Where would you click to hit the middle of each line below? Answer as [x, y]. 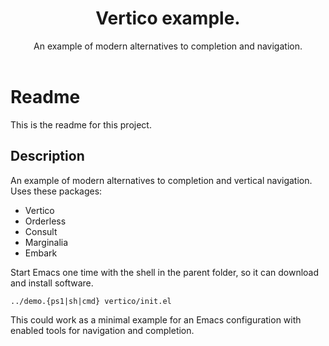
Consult [41, 231]
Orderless [45, 221]
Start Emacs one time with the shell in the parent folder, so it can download [165, 272]
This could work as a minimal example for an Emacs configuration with [156, 319]
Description [47, 156]
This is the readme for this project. [81, 124]
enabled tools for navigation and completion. [102, 330]
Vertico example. [168, 18]
